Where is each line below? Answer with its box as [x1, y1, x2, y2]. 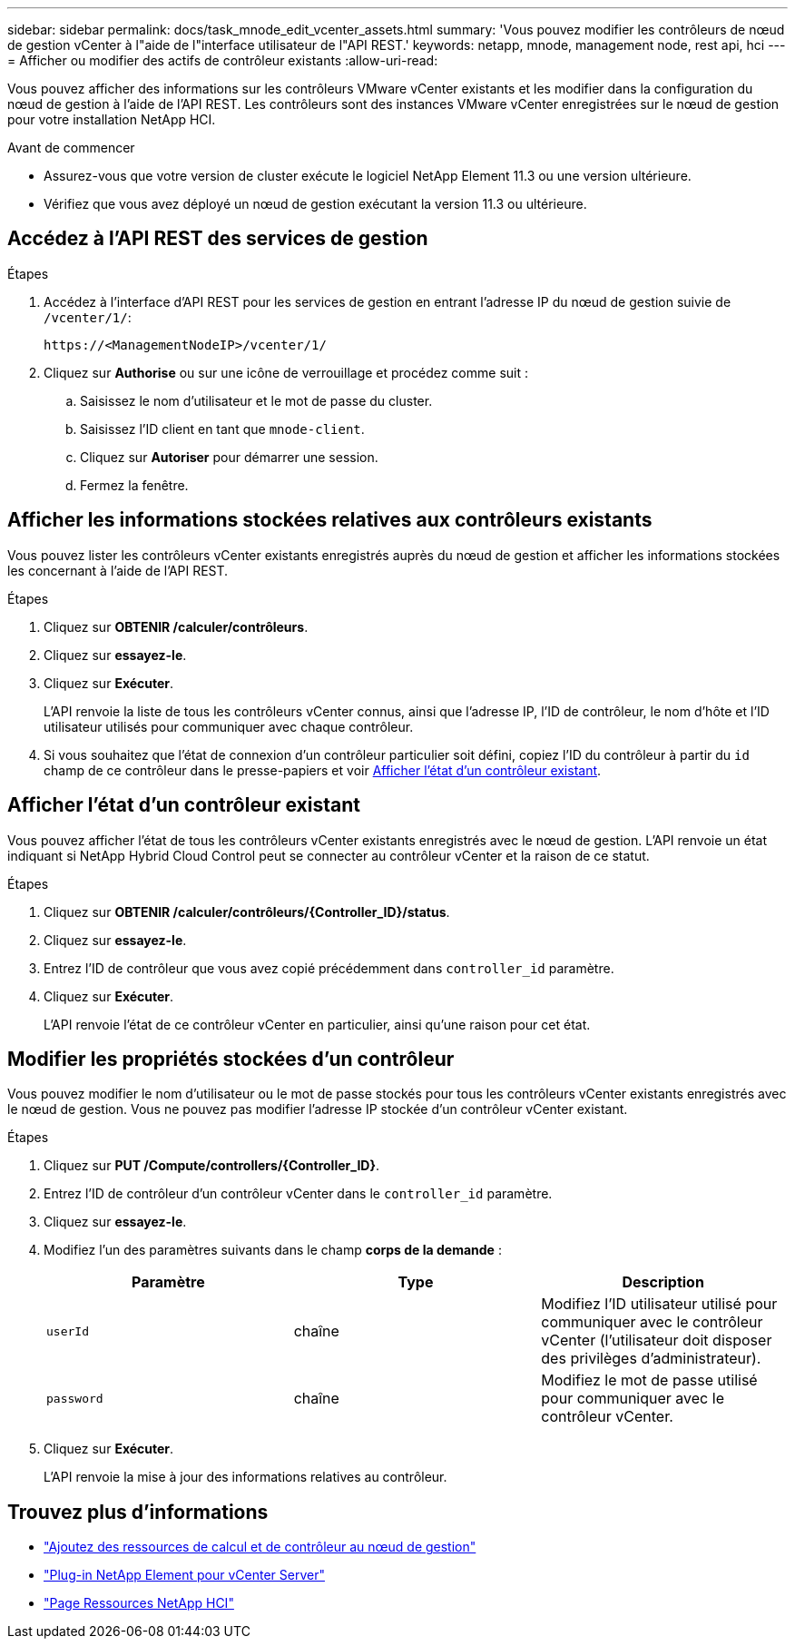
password [46, 1391, 103, 1405]
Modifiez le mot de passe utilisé [541, 1371, 758, 1390]
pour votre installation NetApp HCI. [7, 112, 216, 127]
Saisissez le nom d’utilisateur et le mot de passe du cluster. [80, 392, 433, 409]
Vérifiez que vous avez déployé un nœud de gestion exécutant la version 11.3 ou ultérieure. [44, 196, 587, 212]
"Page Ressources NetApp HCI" [44, 1595, 234, 1612]
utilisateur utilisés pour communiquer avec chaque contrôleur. [44, 718, 414, 734]
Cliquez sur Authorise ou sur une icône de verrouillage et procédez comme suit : [44, 364, 528, 380]
